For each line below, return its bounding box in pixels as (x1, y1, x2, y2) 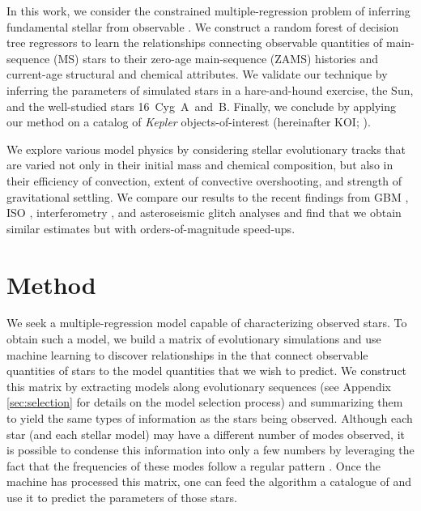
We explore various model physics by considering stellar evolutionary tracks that (6, 140, 406, 157)
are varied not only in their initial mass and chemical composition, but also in (6, 156, 393, 173)
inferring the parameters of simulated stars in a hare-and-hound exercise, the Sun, (6, 81, 414, 98)
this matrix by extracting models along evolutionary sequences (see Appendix (6, 377, 391, 394)
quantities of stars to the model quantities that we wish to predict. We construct (6, 362, 407, 379)
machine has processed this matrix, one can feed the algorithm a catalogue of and (6, 473, 412, 490)
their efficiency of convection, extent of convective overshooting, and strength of (6, 172, 402, 189)
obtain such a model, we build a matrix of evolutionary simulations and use (6, 330, 381, 347)
